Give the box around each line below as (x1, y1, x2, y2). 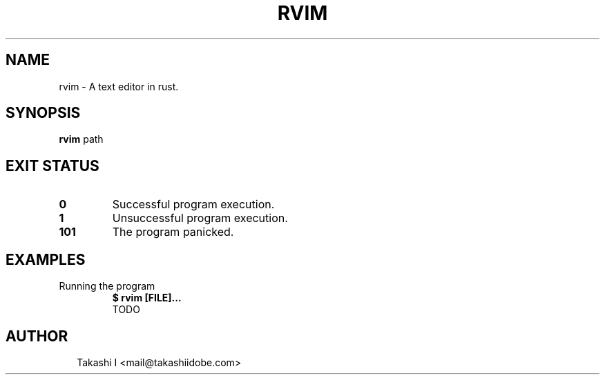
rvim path (59, 133, 104, 146)
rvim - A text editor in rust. (59, 80, 179, 92)
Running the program (59, 280, 155, 292)
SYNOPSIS (6, 104, 81, 122)
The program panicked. (112, 225, 234, 239)
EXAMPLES (6, 250, 86, 268)
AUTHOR (6, 327, 68, 345)
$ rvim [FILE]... (112, 292, 182, 304)
